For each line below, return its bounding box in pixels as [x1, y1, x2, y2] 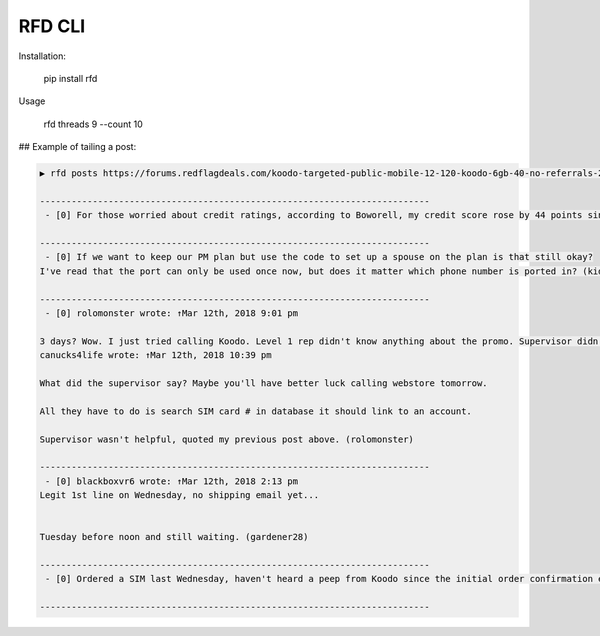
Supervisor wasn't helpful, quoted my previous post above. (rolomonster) [39, 433, 415, 445]
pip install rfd [43, 72, 98, 84]
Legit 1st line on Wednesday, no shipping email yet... [39, 490, 320, 501]
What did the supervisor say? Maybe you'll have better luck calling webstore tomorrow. [39, 377, 489, 389]
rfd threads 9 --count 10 [43, 118, 144, 130]
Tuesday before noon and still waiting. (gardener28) [39, 531, 309, 543]
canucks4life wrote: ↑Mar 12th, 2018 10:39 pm [39, 350, 272, 361]
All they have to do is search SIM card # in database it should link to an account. [39, 405, 472, 417]
